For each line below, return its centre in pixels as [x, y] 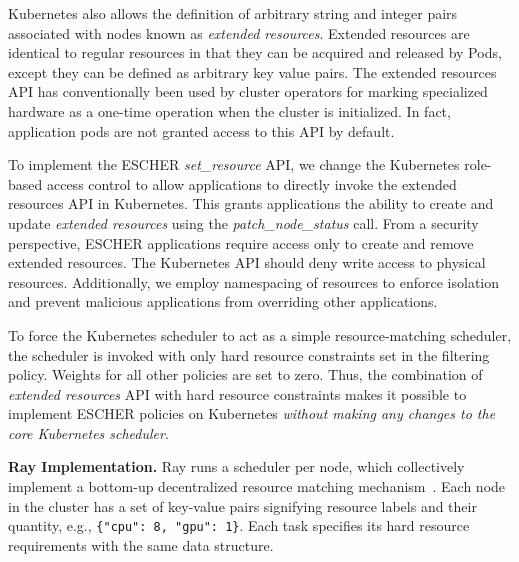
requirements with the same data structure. [141, 544]
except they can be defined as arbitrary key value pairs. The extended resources [252, 71]
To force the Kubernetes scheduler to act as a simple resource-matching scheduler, [260, 334]
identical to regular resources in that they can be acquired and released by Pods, [255, 52]
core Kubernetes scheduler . [88, 432]
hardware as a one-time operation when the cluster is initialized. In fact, [229, 110]
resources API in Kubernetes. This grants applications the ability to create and [251, 203]
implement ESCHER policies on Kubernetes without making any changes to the [252, 413]
